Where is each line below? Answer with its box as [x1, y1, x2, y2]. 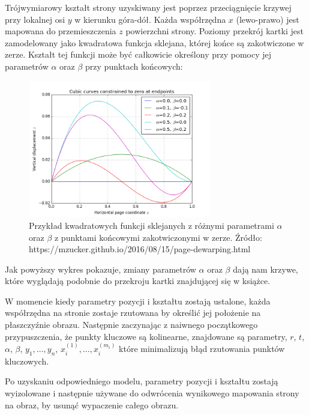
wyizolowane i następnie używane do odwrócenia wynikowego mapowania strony [5, 387, 299, 399]
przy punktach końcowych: [85, 59, 183, 72]
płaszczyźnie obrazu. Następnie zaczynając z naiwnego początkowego [5, 318, 258, 331]
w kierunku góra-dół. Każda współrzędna [74, 13, 226, 25]
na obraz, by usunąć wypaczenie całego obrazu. [5, 398, 179, 411]
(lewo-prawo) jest [236, 13, 299, 25]
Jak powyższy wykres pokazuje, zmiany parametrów [5, 262, 196, 275]
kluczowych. [5, 354, 49, 367]
